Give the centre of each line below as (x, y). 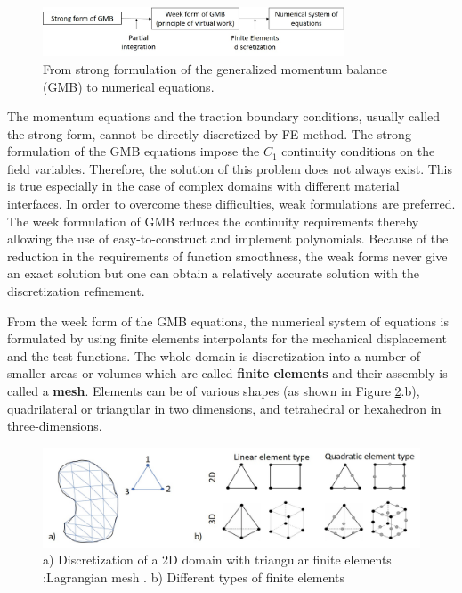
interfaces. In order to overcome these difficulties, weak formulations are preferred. (231, 204)
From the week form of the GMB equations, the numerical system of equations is (228, 321)
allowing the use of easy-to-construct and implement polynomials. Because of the (228, 239)
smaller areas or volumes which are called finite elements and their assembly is (227, 373)
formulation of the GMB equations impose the (134, 151)
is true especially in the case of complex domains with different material (203, 186)
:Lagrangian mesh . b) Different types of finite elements (194, 577)
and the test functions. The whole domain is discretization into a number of (214, 355)
